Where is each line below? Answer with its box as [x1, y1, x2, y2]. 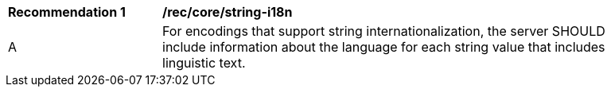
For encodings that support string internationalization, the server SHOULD [162, 23, 605, 39]
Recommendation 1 [8, 4, 126, 20]
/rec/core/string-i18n [162, 4, 293, 20]
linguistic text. [162, 55, 246, 71]
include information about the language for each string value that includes [162, 39, 605, 55]
